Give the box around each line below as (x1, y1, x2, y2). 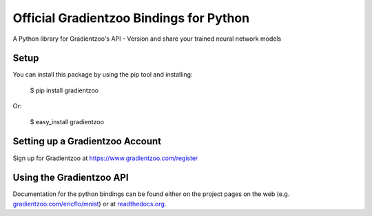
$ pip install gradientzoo (30, 86, 99, 95)
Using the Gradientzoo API (12, 172, 129, 184)
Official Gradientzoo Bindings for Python (12, 10, 250, 26)
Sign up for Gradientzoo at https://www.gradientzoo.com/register (12, 154, 198, 162)
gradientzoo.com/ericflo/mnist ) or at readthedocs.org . (12, 199, 167, 208)
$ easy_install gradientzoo (30, 117, 105, 126)
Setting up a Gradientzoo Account (12, 135, 162, 148)
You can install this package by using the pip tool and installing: (12, 70, 193, 79)
